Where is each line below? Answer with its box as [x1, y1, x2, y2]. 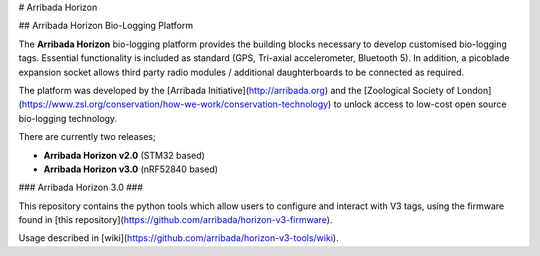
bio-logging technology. [18, 112, 118, 124]
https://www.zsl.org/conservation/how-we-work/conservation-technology [21, 98, 329, 110]
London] [456, 84, 492, 96]
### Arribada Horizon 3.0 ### [18, 181, 144, 194]
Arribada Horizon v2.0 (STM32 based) [43, 149, 205, 161]
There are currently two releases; [18, 131, 156, 143]
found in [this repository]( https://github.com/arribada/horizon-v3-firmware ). [18, 214, 333, 226]
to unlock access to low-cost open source [333, 98, 507, 110]
